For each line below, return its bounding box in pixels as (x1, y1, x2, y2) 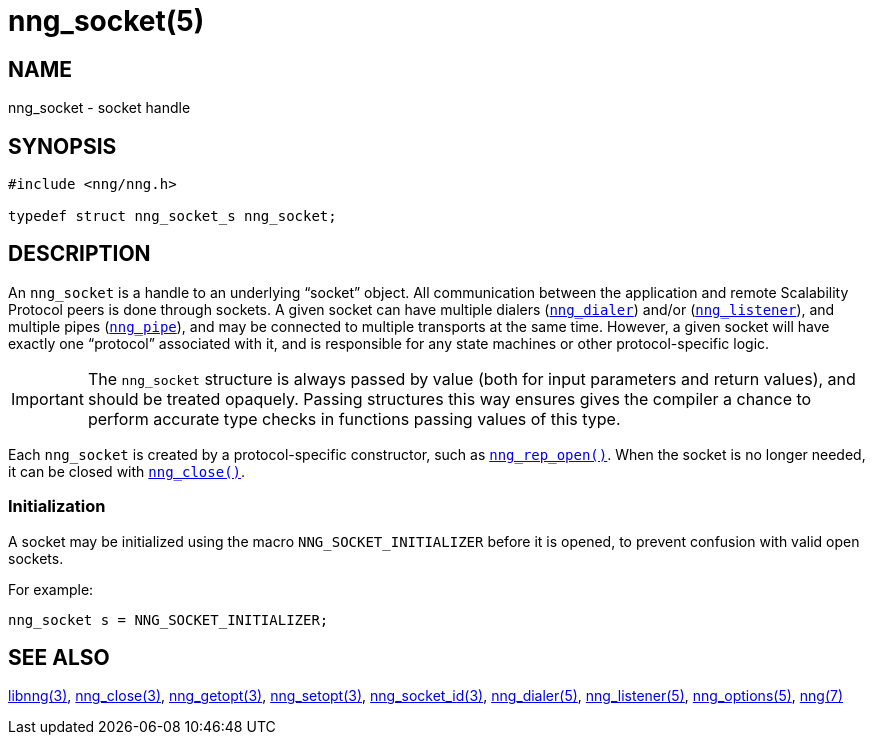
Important (11, 388, 84, 409)
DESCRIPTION (8, 241, 151, 267)
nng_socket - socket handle (8, 99, 191, 117)
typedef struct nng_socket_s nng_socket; (8, 208, 337, 225)
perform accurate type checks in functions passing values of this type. (87, 408, 621, 429)
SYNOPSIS (8, 133, 117, 159)
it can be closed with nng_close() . (8, 462, 246, 480)
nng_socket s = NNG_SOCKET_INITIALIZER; (8, 611, 329, 628)
